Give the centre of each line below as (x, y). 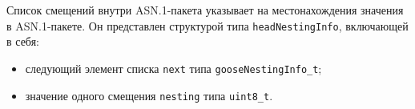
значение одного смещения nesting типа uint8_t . (149, 95)
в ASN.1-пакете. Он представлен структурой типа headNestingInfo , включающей (207, 25)
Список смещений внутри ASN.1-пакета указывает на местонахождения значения (205, 10)
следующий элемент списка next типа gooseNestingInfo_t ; (173, 68)
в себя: (23, 41)
